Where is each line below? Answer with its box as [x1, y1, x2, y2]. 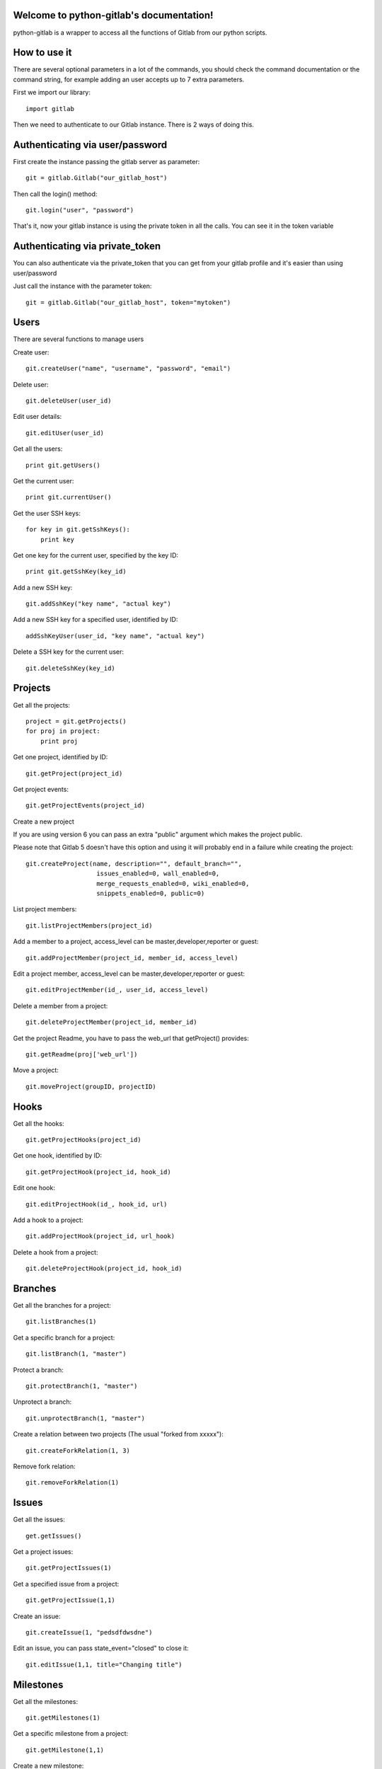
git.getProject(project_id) [25, 769, 123, 778]
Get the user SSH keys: [13, 509, 81, 517]
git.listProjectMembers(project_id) [25, 921, 153, 930]
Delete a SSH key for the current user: [13, 647, 124, 656]
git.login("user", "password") [25, 206, 134, 214]
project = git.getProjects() [25, 717, 127, 725]
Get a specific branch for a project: [13, 1333, 115, 1342]
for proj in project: [25, 727, 100, 735]
